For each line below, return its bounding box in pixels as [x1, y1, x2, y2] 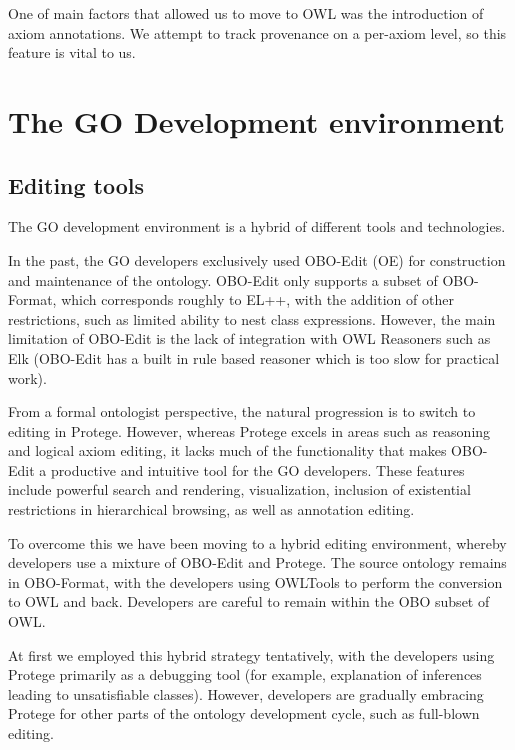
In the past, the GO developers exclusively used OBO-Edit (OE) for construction [8, 249, 506, 270]
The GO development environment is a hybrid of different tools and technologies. [8, 216, 506, 237]
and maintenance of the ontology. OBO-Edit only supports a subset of [8, 269, 438, 290]
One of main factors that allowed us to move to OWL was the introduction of [8, 3, 484, 23]
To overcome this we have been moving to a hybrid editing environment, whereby [8, 532, 507, 553]
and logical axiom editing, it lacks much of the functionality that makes [8, 440, 447, 461]
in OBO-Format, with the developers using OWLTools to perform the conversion [8, 571, 503, 592]
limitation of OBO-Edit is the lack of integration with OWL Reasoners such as [8, 328, 491, 349]
